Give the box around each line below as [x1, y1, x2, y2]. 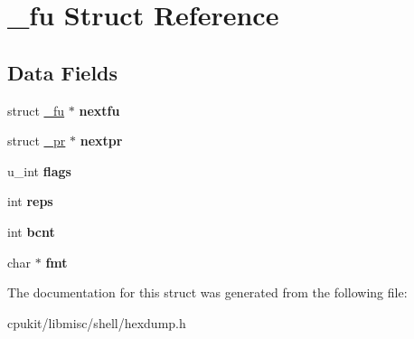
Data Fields [7, 58, 118, 86]
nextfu [79, 100, 120, 119]
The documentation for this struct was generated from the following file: [7, 283, 408, 302]
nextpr [80, 131, 123, 150]
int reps [7, 192, 53, 211]
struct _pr [7, 131, 66, 150]
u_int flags [7, 161, 71, 180]
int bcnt [7, 221, 55, 240]
